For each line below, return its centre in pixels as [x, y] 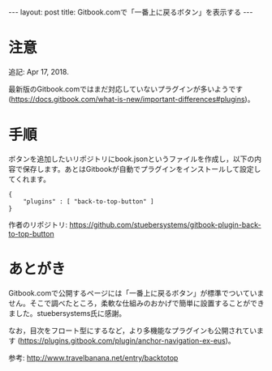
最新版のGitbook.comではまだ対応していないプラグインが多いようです [126, 89]
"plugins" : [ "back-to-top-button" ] [89, 201]
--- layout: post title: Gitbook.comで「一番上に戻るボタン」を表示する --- [131, 12]
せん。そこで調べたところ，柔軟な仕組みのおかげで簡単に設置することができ [136, 303]
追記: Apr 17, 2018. [39, 71]
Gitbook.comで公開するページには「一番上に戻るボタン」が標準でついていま [136, 292]
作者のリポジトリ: [38, 224]
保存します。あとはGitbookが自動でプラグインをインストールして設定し [142, 168]
